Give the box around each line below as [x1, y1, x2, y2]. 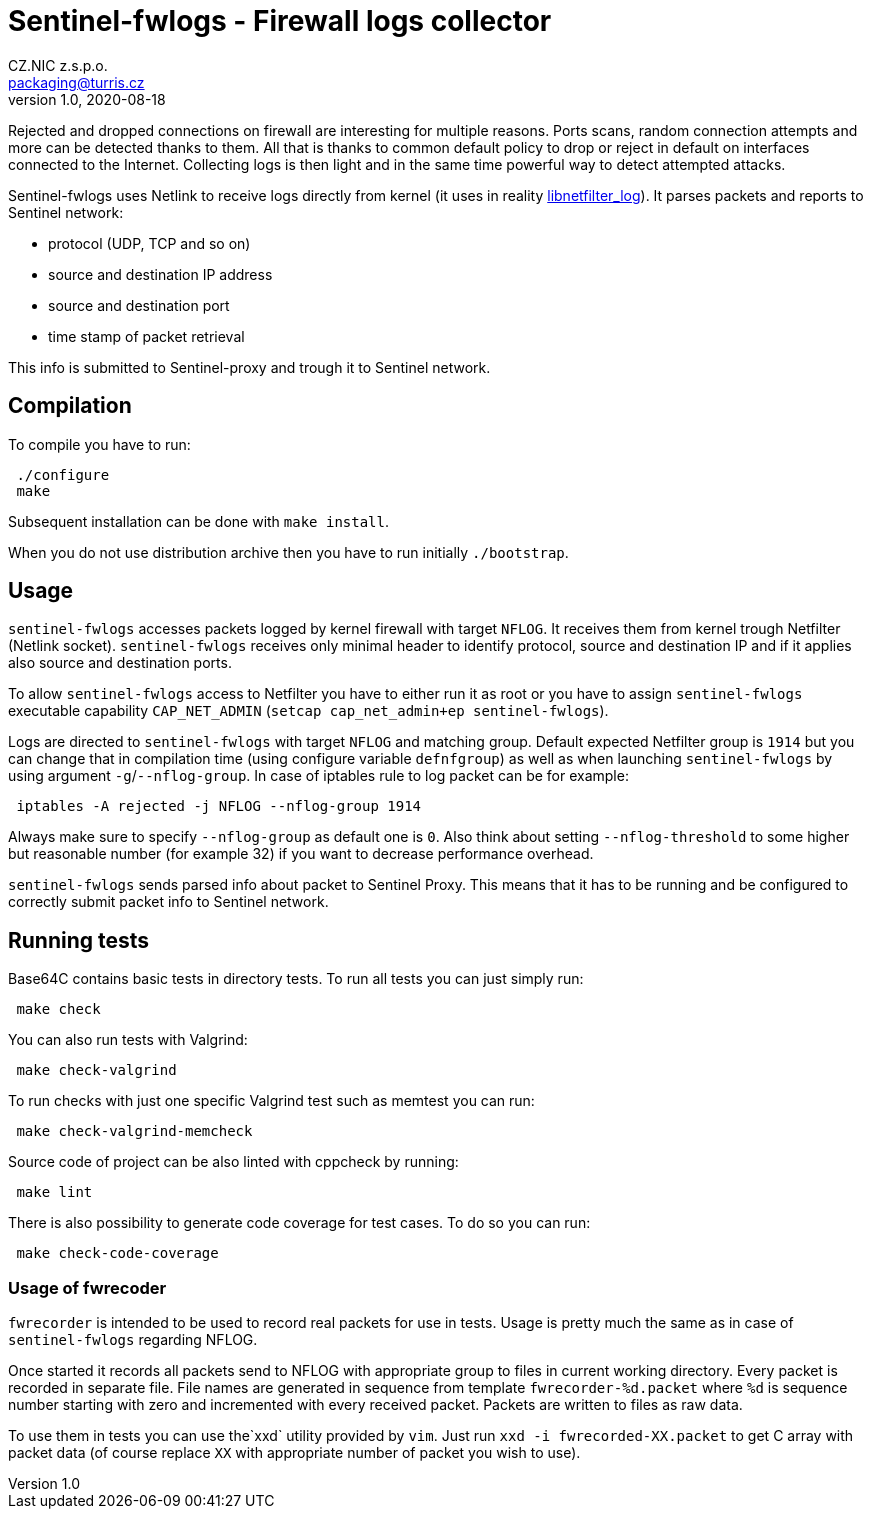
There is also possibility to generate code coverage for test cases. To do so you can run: [8, 1214, 591, 1232]
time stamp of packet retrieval [48, 327, 245, 345]
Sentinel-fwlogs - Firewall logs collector [8, 4, 552, 38]
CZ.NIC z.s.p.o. [8, 56, 108, 74]
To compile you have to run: [8, 435, 191, 453]
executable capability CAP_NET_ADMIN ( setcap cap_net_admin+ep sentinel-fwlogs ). [8, 702, 609, 720]
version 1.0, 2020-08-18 [8, 90, 166, 108]
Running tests [8, 927, 150, 953]
